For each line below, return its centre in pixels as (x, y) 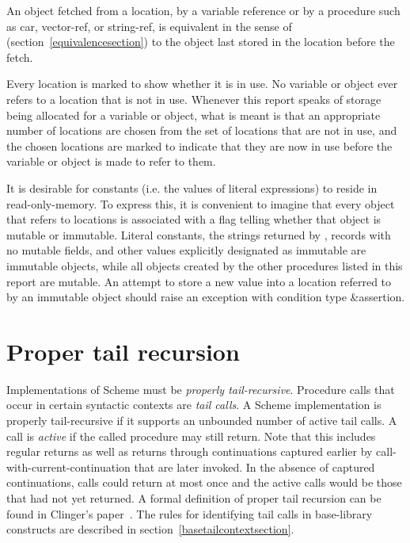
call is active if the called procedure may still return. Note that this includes (191, 436)
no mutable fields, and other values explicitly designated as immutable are (186, 250)
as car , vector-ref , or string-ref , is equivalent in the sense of (149, 26)
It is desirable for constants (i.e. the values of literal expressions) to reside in (192, 187)
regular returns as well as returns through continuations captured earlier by (190, 451)
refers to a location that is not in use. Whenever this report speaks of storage (194, 99)
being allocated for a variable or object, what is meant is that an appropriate (194, 115)
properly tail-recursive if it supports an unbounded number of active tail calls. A (202, 420)
